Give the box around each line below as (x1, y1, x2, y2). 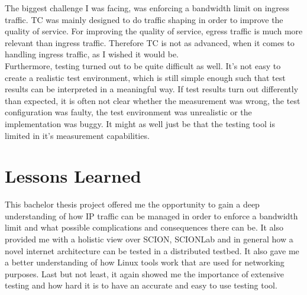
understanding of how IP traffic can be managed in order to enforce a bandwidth (5, 209, 298, 222)
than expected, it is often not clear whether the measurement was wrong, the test (5, 94, 300, 106)
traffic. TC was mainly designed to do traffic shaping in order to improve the (5, 13, 283, 25)
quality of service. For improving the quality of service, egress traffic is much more (5, 25, 303, 37)
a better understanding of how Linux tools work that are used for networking (5, 256, 285, 268)
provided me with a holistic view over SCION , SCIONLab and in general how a (5, 233, 293, 245)
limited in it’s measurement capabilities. (5, 129, 150, 141)
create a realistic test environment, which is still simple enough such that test (5, 71, 286, 83)
